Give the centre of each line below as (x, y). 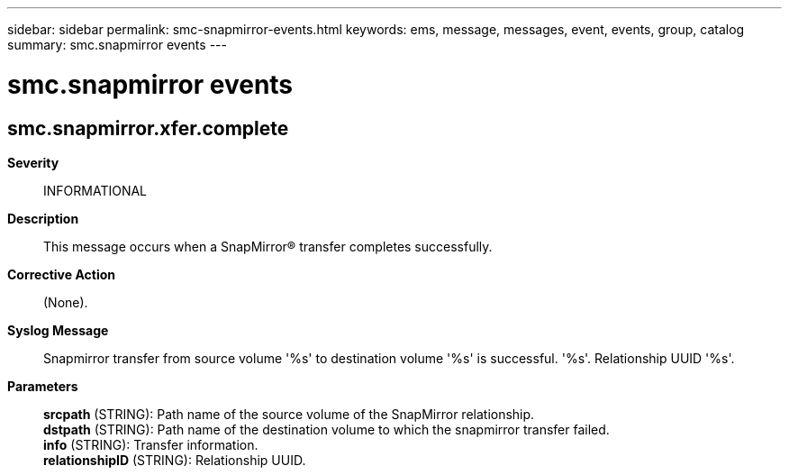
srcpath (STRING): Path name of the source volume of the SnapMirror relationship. (289, 414)
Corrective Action (61, 274)
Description (43, 218)
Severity (33, 162)
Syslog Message (58, 330)
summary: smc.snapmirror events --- (117, 45)
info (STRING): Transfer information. (151, 444)
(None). (66, 302)
